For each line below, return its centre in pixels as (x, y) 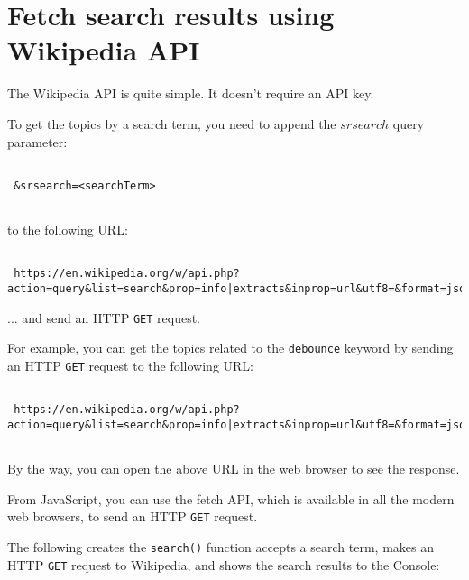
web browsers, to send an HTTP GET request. (133, 516)
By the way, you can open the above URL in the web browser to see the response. (234, 469)
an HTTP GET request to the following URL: (131, 365)
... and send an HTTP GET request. (104, 317)
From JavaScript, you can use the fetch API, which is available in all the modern (231, 498)
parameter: (37, 141)
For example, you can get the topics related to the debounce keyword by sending (230, 348)
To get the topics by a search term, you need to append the (172, 123)
